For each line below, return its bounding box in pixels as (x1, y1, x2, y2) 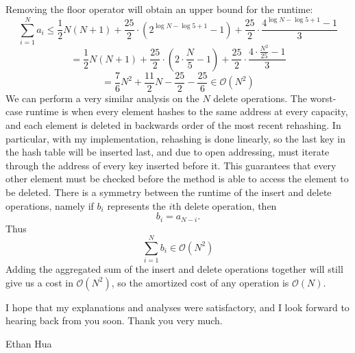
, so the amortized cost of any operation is (111, 275, 289, 289)
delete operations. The (213, 90, 307, 105)
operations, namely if (5, 198, 94, 212)
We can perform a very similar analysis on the (5, 90, 199, 105)
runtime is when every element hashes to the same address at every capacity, (25, 104, 348, 119)
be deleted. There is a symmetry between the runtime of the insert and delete (5, 184, 332, 199)
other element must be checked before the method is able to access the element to (5, 171, 349, 186)
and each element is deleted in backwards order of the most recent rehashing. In (5, 117, 341, 132)
